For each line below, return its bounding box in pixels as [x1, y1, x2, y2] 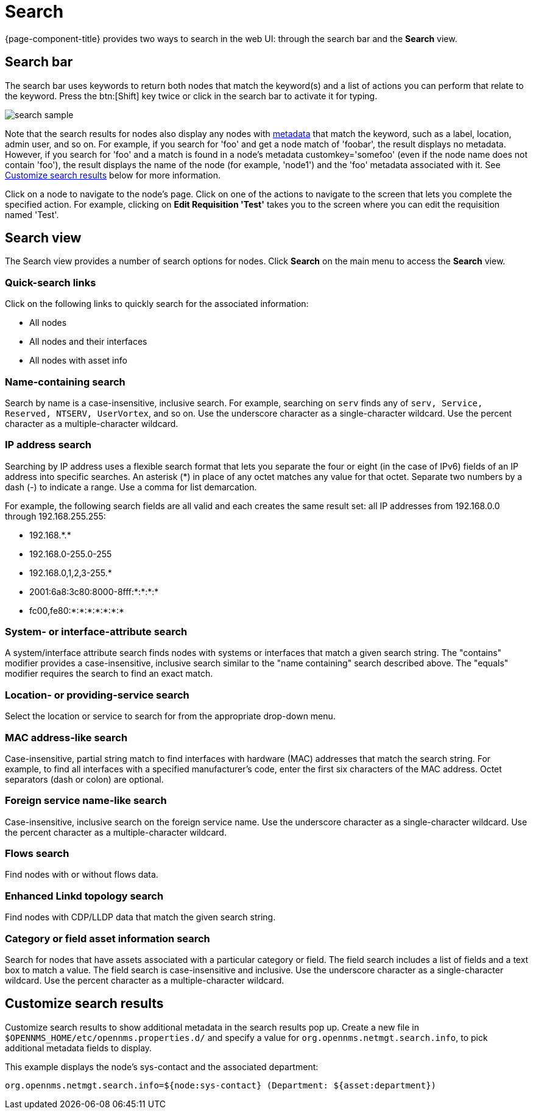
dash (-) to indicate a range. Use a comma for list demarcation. [5, 481, 257, 492]
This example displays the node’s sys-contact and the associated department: [5, 1061, 319, 1072]
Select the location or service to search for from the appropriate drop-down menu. [5, 711, 336, 722]
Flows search [5, 847, 69, 860]
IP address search [5, 439, 92, 451]
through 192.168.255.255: [5, 510, 106, 521]
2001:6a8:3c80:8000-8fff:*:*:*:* [29, 586, 159, 597]
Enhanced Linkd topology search [5, 889, 164, 902]
